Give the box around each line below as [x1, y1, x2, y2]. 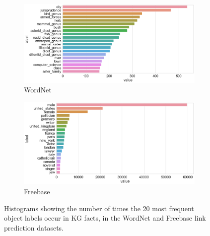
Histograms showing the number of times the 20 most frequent [4, 203, 194, 213]
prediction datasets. [4, 222, 64, 233]
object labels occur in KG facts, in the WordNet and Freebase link [4, 213, 206, 223]
